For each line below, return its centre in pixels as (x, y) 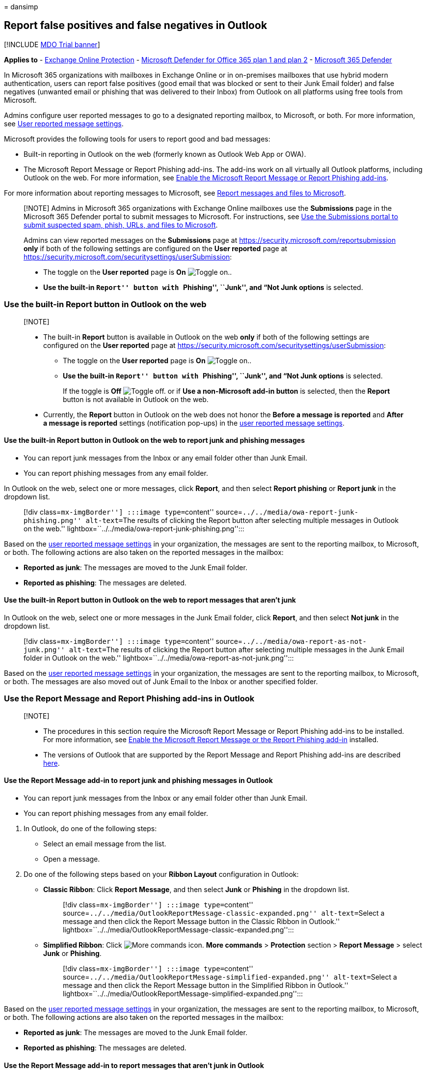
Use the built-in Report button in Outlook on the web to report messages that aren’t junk (150, 600)
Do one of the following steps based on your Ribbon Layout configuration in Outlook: (161, 874)
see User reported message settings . (64, 123)
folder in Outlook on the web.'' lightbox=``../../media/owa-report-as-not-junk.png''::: (159, 658)
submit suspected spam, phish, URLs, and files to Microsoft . (121, 225)
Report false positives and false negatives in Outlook (136, 26)
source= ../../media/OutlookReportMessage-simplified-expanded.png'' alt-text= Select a (230, 977)
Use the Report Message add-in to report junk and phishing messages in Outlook (138, 781)
